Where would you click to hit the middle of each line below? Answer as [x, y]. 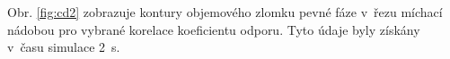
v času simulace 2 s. [64, 47]
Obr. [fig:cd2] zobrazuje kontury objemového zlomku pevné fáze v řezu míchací [225, 12]
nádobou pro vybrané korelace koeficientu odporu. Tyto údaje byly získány [214, 29]
